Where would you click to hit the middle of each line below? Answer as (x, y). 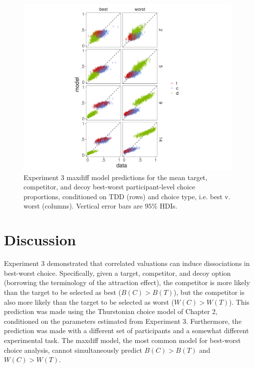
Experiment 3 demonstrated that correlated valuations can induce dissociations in (127, 263)
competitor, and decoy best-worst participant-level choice (109, 187)
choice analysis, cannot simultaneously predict (73, 350)
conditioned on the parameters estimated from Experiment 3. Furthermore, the (123, 321)
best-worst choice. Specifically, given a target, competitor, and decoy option (117, 273)
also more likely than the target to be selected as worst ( (89, 302)
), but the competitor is (209, 292)
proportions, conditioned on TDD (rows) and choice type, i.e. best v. (127, 196)
